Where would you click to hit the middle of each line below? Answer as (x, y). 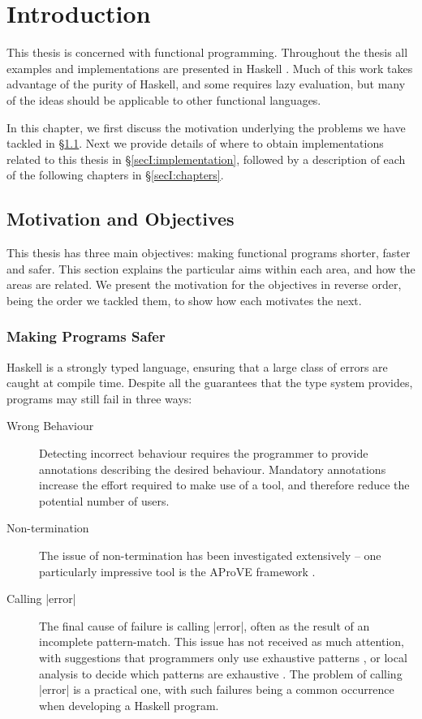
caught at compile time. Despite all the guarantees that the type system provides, (210, 383)
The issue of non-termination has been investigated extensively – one (210, 555)
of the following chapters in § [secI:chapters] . (115, 175)
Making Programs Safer (86, 336)
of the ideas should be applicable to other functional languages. (164, 99)
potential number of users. (104, 500)
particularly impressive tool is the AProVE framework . (177, 571)
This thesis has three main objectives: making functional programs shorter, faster (209, 253)
